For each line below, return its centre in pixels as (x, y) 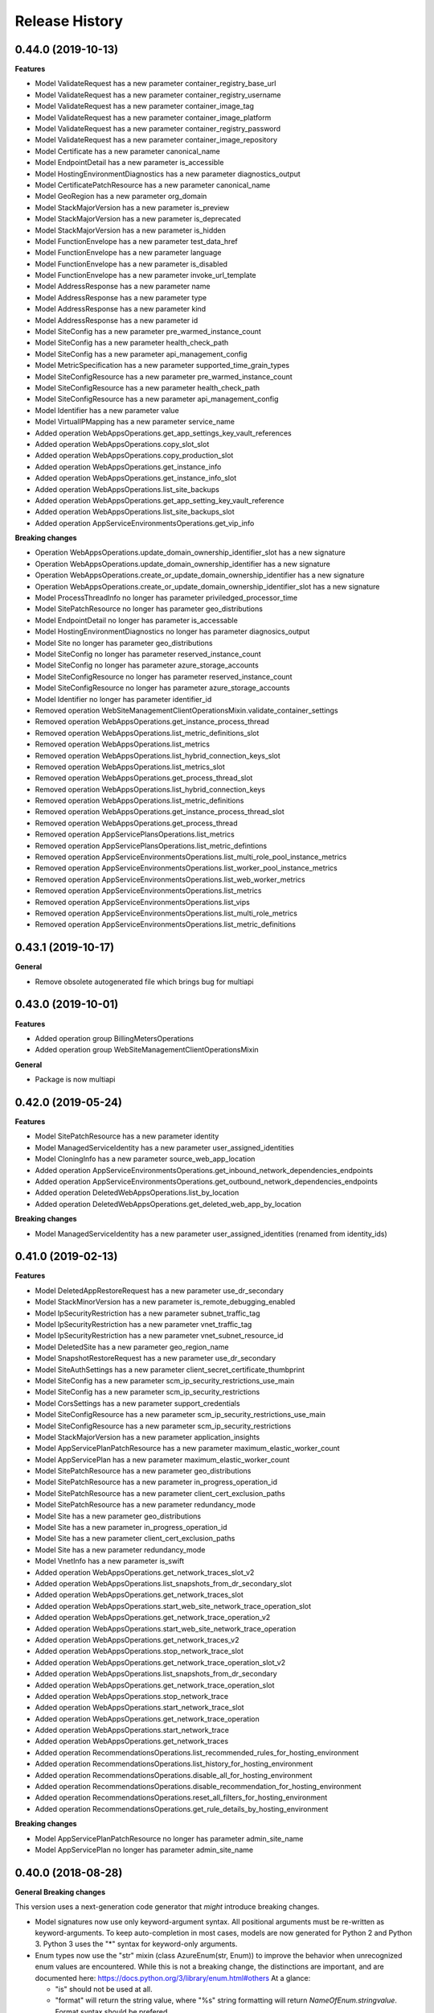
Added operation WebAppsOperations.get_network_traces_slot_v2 (145, 1572)
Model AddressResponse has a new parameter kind (121, 309)
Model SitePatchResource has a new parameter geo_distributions (143, 1471)
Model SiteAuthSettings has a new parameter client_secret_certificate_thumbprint (170, 1370)
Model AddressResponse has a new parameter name (123, 287)
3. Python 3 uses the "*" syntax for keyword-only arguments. (136, 1944)
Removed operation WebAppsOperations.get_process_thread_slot (144, 778)
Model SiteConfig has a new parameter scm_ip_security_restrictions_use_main (165, 1380)
